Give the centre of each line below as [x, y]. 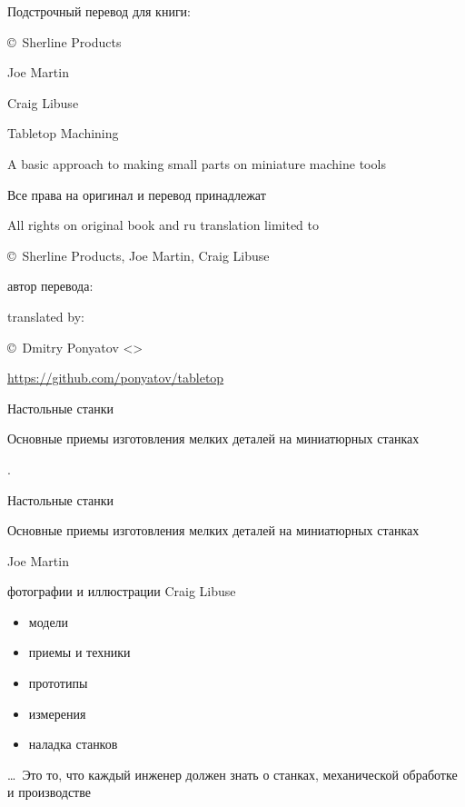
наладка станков [73, 744]
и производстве [49, 792]
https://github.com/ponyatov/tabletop [116, 378]
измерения [57, 713]
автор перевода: [50, 286]
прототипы [58, 683]
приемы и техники [79, 652]
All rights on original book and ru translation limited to [163, 225]
